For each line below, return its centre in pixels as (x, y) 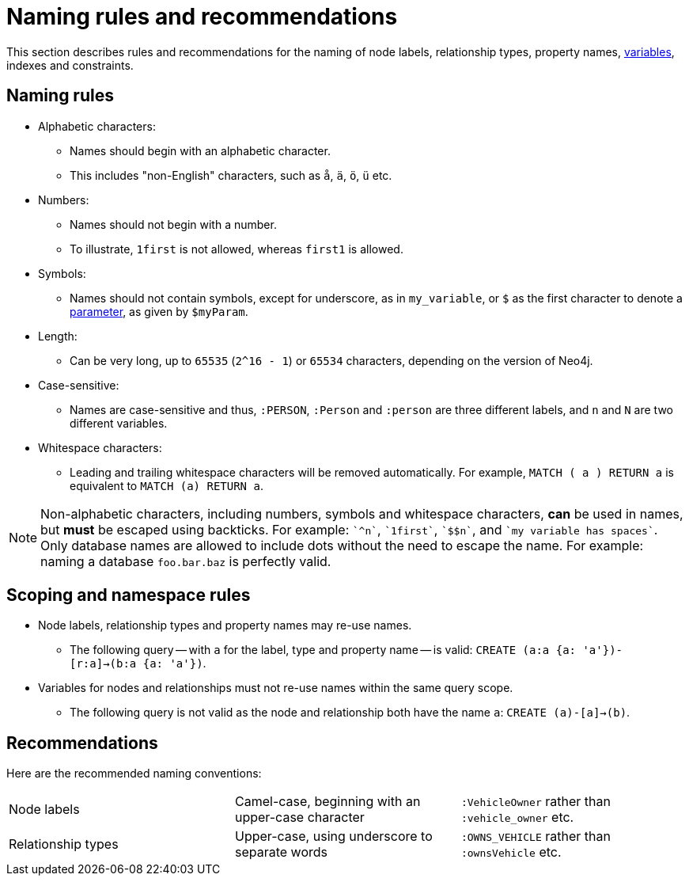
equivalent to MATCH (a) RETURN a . (167, 485)
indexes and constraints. (70, 65)
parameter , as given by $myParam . (159, 311)
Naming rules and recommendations (202, 17)
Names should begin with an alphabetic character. (200, 150)
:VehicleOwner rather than (536, 802)
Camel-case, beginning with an (327, 802)
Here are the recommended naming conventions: (134, 774)
